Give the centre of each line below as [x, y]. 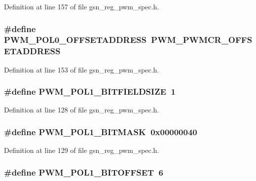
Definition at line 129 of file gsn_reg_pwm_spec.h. [82, 150]
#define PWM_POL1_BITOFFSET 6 [84, 172]
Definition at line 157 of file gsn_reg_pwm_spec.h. [82, 6]
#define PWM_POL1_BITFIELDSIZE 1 [90, 91]
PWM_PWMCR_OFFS [202, 40]
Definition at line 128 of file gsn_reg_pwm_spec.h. [82, 110]
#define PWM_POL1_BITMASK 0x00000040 [101, 131]
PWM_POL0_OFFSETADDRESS [75, 40]
